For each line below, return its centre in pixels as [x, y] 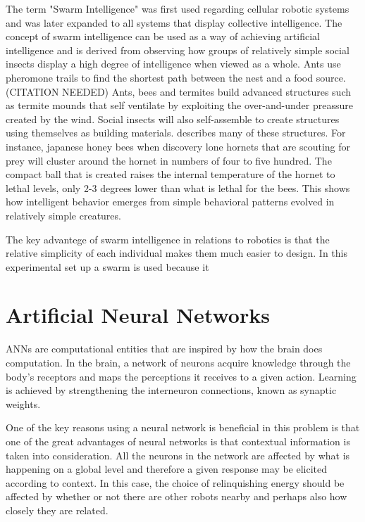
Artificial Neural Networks [138, 315]
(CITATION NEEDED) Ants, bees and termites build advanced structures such [178, 91]
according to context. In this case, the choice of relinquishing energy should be [175, 482]
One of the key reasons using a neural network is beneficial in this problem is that [183, 427]
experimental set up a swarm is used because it [107, 266]
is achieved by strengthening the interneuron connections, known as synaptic [171, 390]
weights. [23, 403]
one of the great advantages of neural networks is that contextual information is [178, 441]
